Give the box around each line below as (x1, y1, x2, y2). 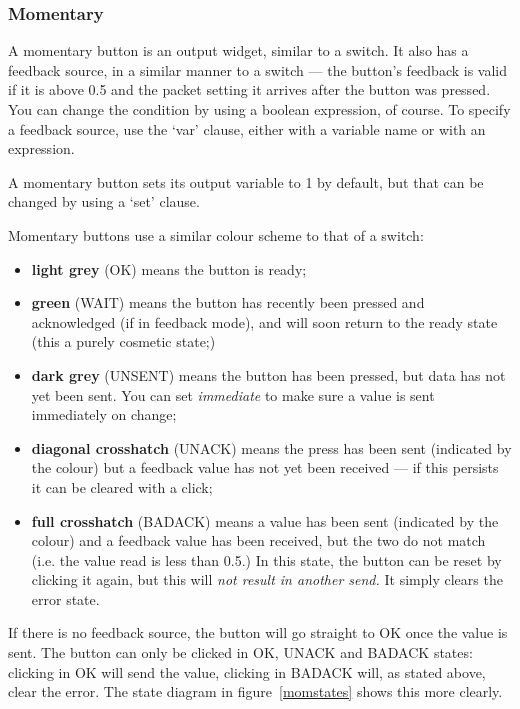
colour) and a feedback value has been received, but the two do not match (31, 530, 486, 551)
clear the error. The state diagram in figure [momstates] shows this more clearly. (8, 681, 503, 702)
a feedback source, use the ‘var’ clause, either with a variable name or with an (8, 118, 486, 139)
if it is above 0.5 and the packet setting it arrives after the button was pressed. (8, 79, 491, 100)
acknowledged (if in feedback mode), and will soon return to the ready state (31, 311, 498, 332)
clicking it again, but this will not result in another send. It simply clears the (31, 569, 503, 590)
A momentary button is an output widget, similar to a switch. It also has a (8, 40, 469, 61)
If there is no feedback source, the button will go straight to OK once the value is (8, 622, 508, 643)
